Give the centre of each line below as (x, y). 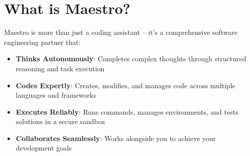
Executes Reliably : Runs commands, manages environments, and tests (127, 111)
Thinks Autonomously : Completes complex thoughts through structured (131, 59)
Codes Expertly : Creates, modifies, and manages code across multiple (125, 85)
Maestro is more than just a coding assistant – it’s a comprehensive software (121, 32)
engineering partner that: (42, 42)
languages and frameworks (56, 95)
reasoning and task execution (60, 68)
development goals (44, 148)
